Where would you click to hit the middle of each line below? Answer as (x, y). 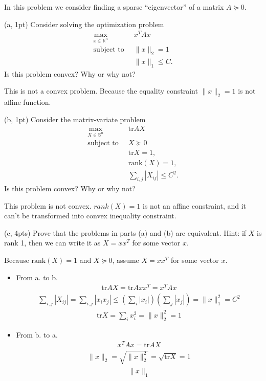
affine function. (28, 102)
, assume (126, 260)
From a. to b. (37, 277)
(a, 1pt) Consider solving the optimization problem (84, 24)
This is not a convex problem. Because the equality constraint (101, 91)
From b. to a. (37, 334)
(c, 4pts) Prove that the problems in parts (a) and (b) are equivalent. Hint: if (125, 232)
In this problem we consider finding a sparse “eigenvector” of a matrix (114, 7)
